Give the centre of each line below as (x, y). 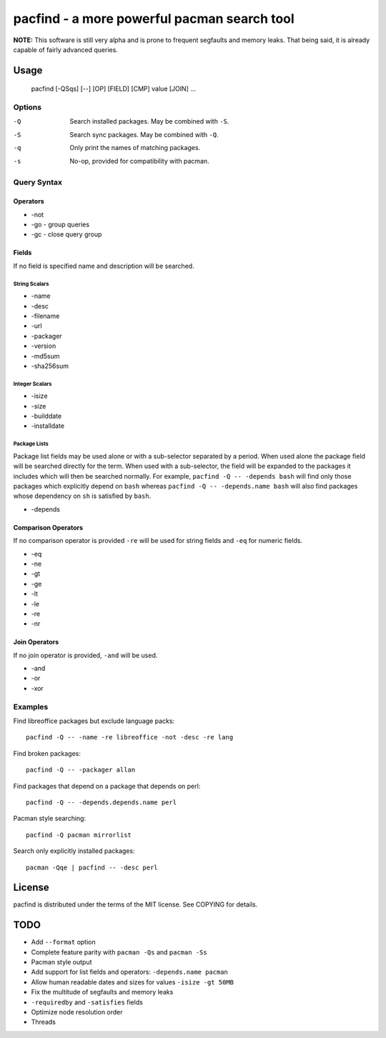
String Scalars (31, 284)
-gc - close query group (66, 234)
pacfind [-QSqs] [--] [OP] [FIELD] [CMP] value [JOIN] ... (114, 89)
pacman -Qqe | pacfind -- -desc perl (92, 867)
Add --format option (63, 942)
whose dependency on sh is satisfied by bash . (82, 496)
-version (44, 346)
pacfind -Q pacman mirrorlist (79, 835)
